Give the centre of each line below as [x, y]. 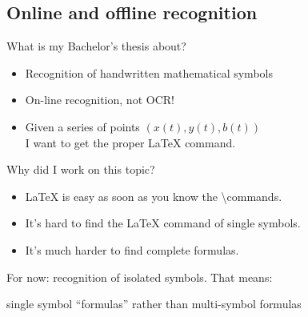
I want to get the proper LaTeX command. [130, 142]
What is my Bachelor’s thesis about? [96, 46]
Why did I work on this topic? [81, 169]
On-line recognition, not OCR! [100, 100]
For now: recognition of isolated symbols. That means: [140, 277]
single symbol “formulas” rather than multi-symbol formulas [154, 304]
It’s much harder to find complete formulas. [132, 249]
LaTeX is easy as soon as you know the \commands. [154, 196]
